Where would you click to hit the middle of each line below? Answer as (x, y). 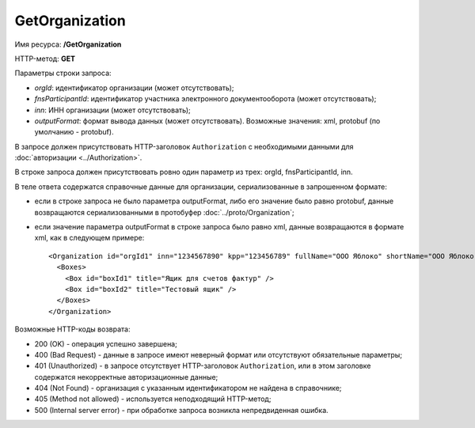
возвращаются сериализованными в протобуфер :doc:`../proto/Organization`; (164, 212)
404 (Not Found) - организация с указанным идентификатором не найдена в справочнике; (188, 388)
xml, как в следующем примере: (89, 238)
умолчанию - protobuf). (74, 132)
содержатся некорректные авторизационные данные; (126, 377)
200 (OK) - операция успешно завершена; (106, 343)
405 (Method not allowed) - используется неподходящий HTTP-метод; (153, 399)
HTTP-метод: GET (45, 59)
